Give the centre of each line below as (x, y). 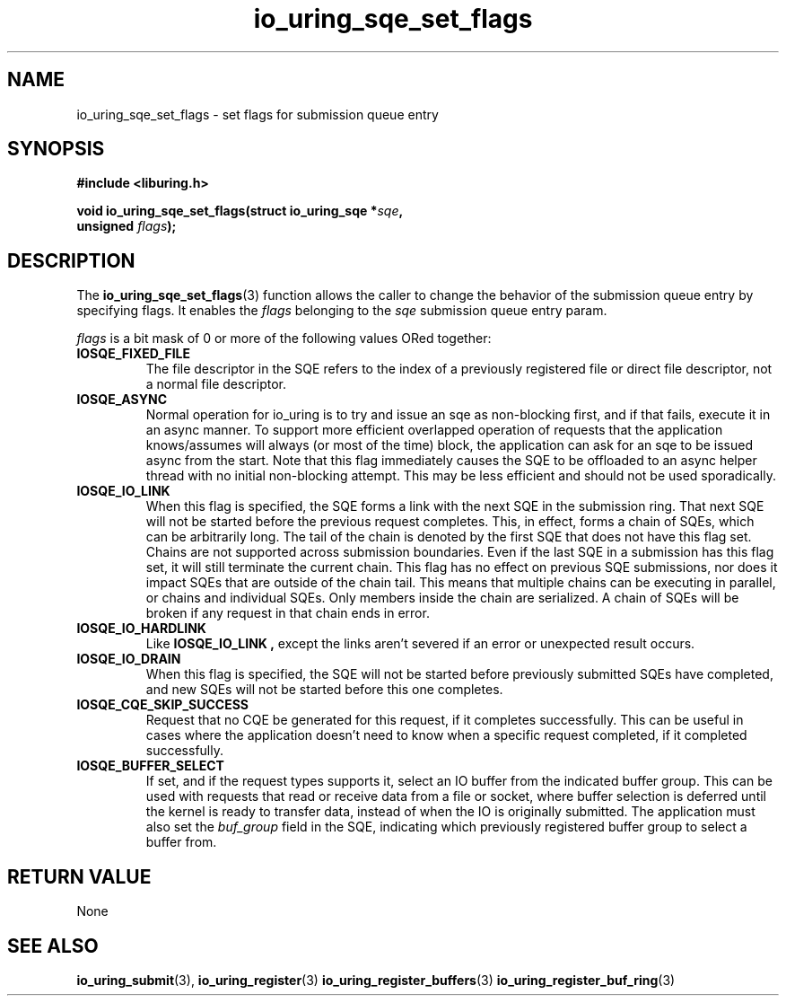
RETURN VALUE (79, 876)
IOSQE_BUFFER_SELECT (150, 766)
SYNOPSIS (56, 149)
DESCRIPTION (71, 260)
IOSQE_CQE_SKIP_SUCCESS (163, 705)
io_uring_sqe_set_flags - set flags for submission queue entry (258, 114)
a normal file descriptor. (216, 384)
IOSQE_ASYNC (122, 400)
